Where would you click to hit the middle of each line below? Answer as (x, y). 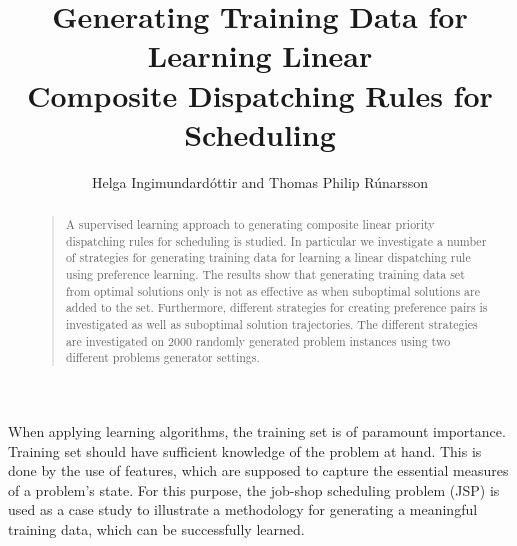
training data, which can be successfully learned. (156, 528)
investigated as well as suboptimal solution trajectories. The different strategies (271, 324)
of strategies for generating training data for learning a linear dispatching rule (268, 257)
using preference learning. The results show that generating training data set (265, 274)
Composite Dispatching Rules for (260, 94)
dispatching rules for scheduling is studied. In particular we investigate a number (276, 240)
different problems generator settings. (162, 357)
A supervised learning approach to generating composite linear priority (250, 224)
